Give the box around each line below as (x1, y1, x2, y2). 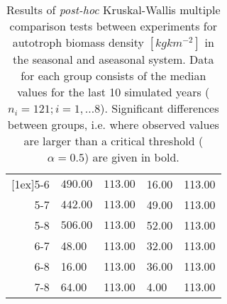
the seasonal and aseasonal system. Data (13, 51, 214, 67)
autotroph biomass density (12, 34, 144, 50)
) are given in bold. (84, 149, 179, 165)
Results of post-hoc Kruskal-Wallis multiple (6, 1, 221, 18)
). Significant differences (100, 100, 219, 116)
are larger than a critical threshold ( (23, 133, 204, 149)
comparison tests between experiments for (9, 18, 218, 34)
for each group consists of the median (21, 67, 206, 84)
